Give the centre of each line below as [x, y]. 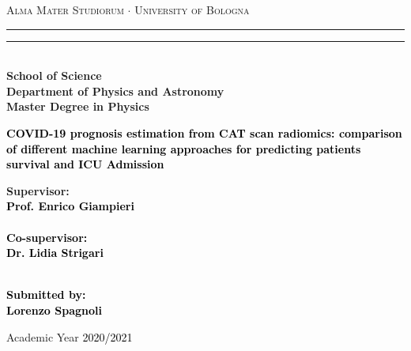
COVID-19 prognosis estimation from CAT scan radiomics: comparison [204, 132]
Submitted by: [46, 294]
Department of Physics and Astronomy [115, 91]
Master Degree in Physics [78, 106]
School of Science [54, 75]
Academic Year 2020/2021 [70, 336]
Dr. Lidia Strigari [55, 253]
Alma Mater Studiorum [65, 9]
